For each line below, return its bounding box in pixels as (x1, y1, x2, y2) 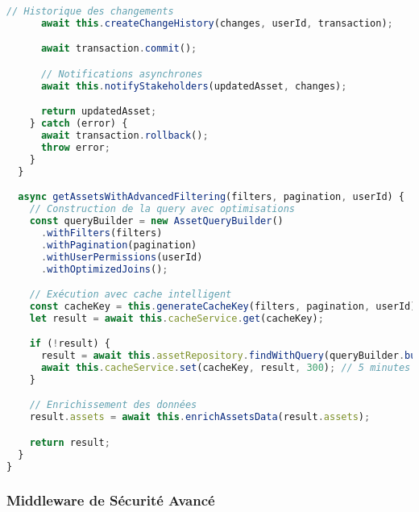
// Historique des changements (6, 6, 174, 17)
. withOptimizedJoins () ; (40, 263, 168, 275)
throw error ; (40, 141, 110, 153)
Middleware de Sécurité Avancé (6, 490, 215, 510)
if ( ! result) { (29, 338, 110, 350)
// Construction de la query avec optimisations (29, 203, 295, 215)
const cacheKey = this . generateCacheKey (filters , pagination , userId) (29, 300, 417, 312)
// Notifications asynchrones (40, 68, 203, 80)
